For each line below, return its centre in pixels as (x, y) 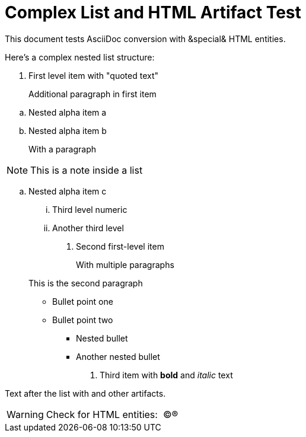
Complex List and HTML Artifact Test (153, 12)
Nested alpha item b (68, 130)
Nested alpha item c (68, 191)
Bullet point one (83, 301)
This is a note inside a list (87, 170)
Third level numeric (90, 209)
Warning (25, 414)
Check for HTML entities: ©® (112, 414)
